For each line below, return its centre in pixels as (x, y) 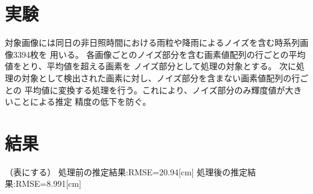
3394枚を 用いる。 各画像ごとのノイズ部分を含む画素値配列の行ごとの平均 (159, 54)
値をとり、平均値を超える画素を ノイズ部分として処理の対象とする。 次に (151, 66)
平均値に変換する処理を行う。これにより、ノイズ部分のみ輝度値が (155, 89)
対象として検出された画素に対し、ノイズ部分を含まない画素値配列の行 (161, 77)
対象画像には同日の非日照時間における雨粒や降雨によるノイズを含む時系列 (153, 42)
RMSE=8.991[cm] (48, 183)
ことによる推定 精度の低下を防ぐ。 (82, 102)
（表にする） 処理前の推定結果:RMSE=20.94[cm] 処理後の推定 (126, 171)
